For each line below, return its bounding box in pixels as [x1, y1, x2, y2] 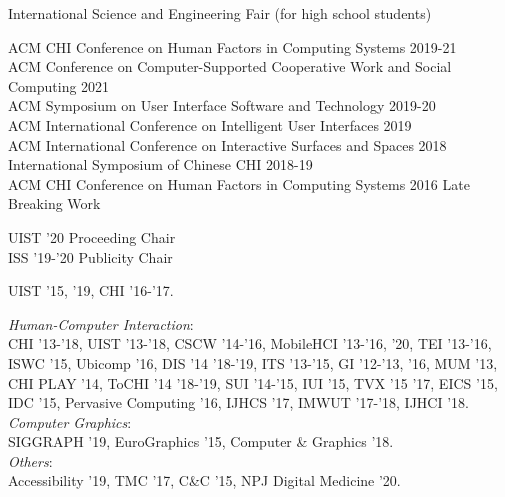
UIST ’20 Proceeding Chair [8, 226, 176, 247]
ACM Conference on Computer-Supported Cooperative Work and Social [8, 56, 452, 77]
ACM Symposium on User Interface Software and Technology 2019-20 [8, 95, 436, 116]
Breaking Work [8, 193, 101, 214]
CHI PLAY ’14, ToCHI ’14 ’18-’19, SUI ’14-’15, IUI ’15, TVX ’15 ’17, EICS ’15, [8, 372, 498, 393]
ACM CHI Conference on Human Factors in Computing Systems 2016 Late [8, 173, 470, 194]
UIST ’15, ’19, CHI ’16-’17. [8, 280, 174, 301]
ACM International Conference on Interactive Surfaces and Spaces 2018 [8, 134, 447, 155]
